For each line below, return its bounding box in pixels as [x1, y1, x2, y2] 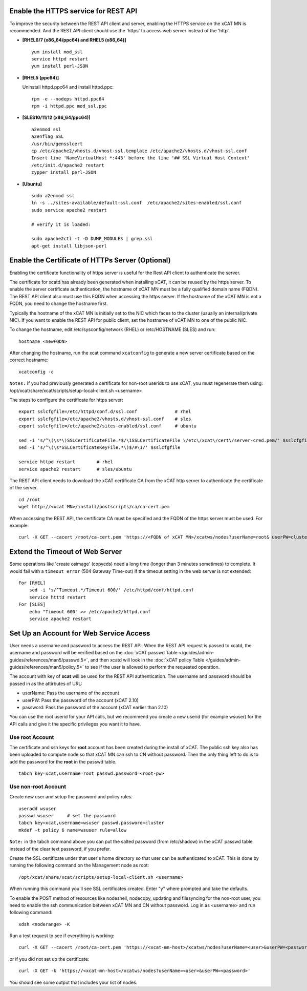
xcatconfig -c [18, 369, 54, 375]
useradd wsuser [18, 806, 57, 812]
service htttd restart [29, 594, 86, 600]
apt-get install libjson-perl [31, 243, 107, 249]
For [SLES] [18, 602, 46, 607]
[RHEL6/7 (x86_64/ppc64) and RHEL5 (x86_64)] [22, 37, 126, 43]
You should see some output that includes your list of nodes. [9, 979, 138, 985]
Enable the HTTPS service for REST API [9, 7, 138, 15]
